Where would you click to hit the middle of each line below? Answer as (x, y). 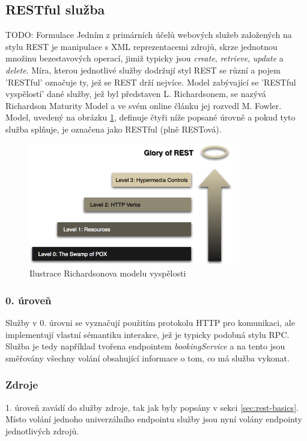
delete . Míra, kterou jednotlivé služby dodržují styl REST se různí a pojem (143, 70)
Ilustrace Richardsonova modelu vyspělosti (108, 273)
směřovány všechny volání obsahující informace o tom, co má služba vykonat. (147, 358)
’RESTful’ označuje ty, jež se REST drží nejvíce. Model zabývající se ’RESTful (151, 82)
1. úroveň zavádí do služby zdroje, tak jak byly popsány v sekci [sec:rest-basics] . (152, 407)
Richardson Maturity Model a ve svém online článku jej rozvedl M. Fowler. (144, 105)
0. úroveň (29, 300)
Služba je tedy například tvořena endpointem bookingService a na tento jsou (145, 346)
